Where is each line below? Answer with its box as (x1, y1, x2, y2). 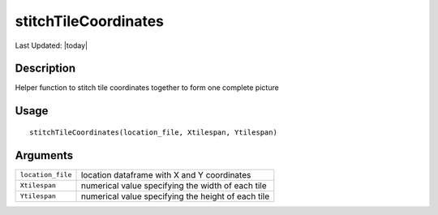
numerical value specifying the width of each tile (80, 179, 267, 191)
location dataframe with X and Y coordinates (80, 169, 251, 180)
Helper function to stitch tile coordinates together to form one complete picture (15, 83, 279, 92)
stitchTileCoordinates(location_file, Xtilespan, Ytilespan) (29, 127, 277, 137)
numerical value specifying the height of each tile (80, 191, 270, 202)
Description (15, 62, 76, 75)
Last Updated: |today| (15, 41, 88, 50)
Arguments (15, 148, 74, 162)
